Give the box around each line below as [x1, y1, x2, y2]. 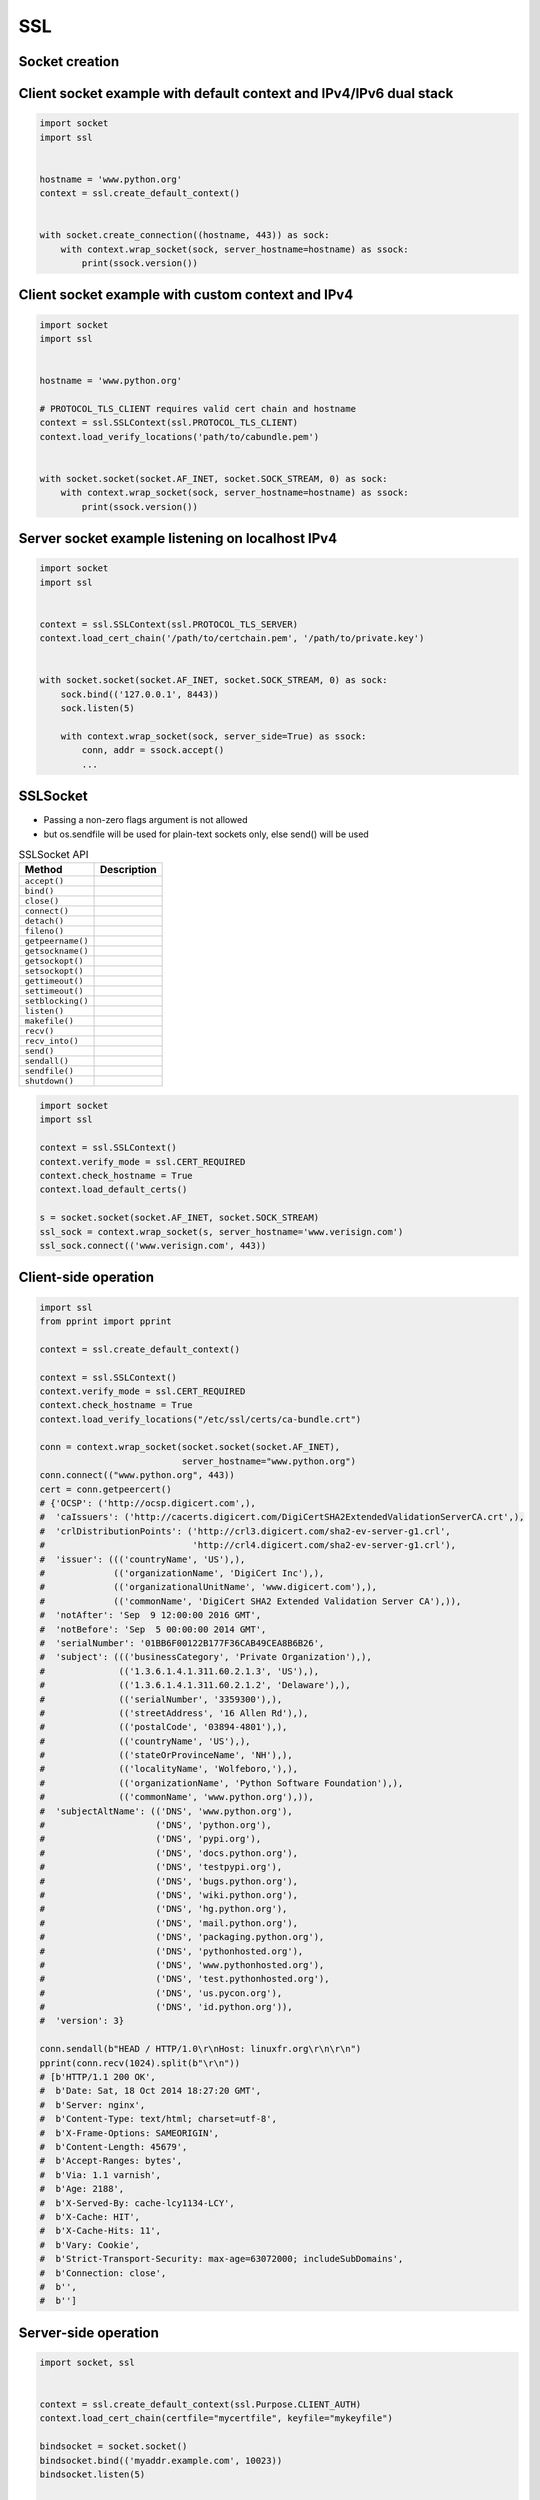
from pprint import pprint [39, 1315, 172, 1327]
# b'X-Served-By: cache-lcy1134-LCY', [39, 2197, 235, 2209]
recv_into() [24, 1036, 79, 1047]
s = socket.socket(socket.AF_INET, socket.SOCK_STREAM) [39, 1212, 320, 1224]
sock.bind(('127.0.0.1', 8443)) [60, 688, 220, 700]
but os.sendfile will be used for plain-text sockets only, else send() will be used [43, 828, 369, 840]
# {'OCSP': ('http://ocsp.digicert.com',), [39, 1498, 257, 1509]
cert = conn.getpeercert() [39, 1483, 172, 1495]
